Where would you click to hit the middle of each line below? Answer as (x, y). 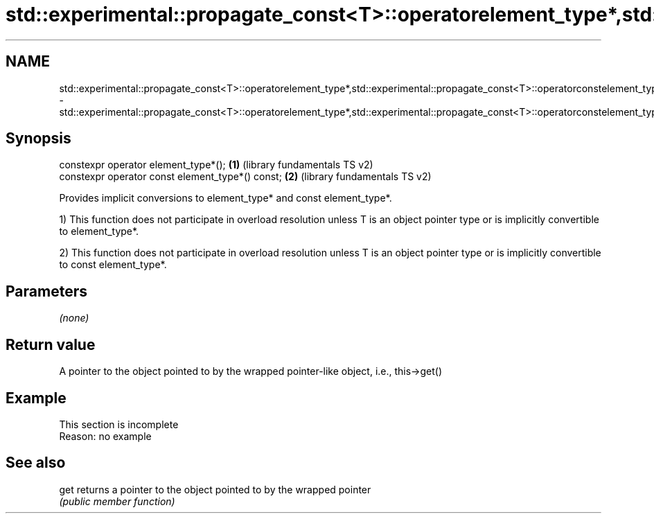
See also (36, 463)
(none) (74, 318)
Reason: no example (105, 436)
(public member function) (117, 501)
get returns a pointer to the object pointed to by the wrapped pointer (215, 489)
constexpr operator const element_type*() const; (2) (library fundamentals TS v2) (245, 177)
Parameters (46, 291)
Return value (51, 344)
